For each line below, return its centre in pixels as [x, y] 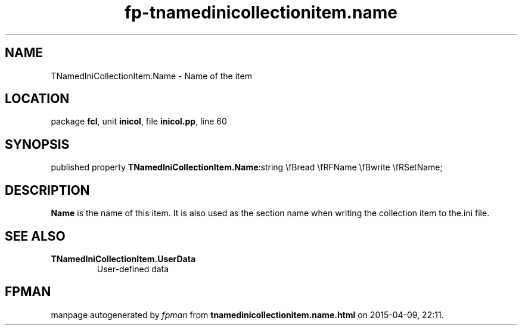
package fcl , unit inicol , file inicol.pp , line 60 [139, 122]
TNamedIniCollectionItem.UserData [123, 259]
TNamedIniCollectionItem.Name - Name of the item [151, 76]
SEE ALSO [35, 236]
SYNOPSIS [37, 144]
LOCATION [37, 99]
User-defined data [133, 269]
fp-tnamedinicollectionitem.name [261, 13]
